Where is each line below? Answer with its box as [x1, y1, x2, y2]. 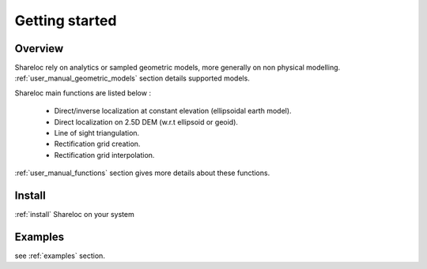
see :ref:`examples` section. [14, 251, 106, 260]
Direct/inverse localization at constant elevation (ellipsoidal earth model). [54, 106, 292, 116]
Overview [14, 42, 64, 55]
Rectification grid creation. [54, 139, 141, 149]
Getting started [14, 12, 117, 29]
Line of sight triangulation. [54, 129, 140, 138]
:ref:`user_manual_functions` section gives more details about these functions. [14, 168, 270, 177]
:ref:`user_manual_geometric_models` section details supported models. [14, 73, 251, 83]
